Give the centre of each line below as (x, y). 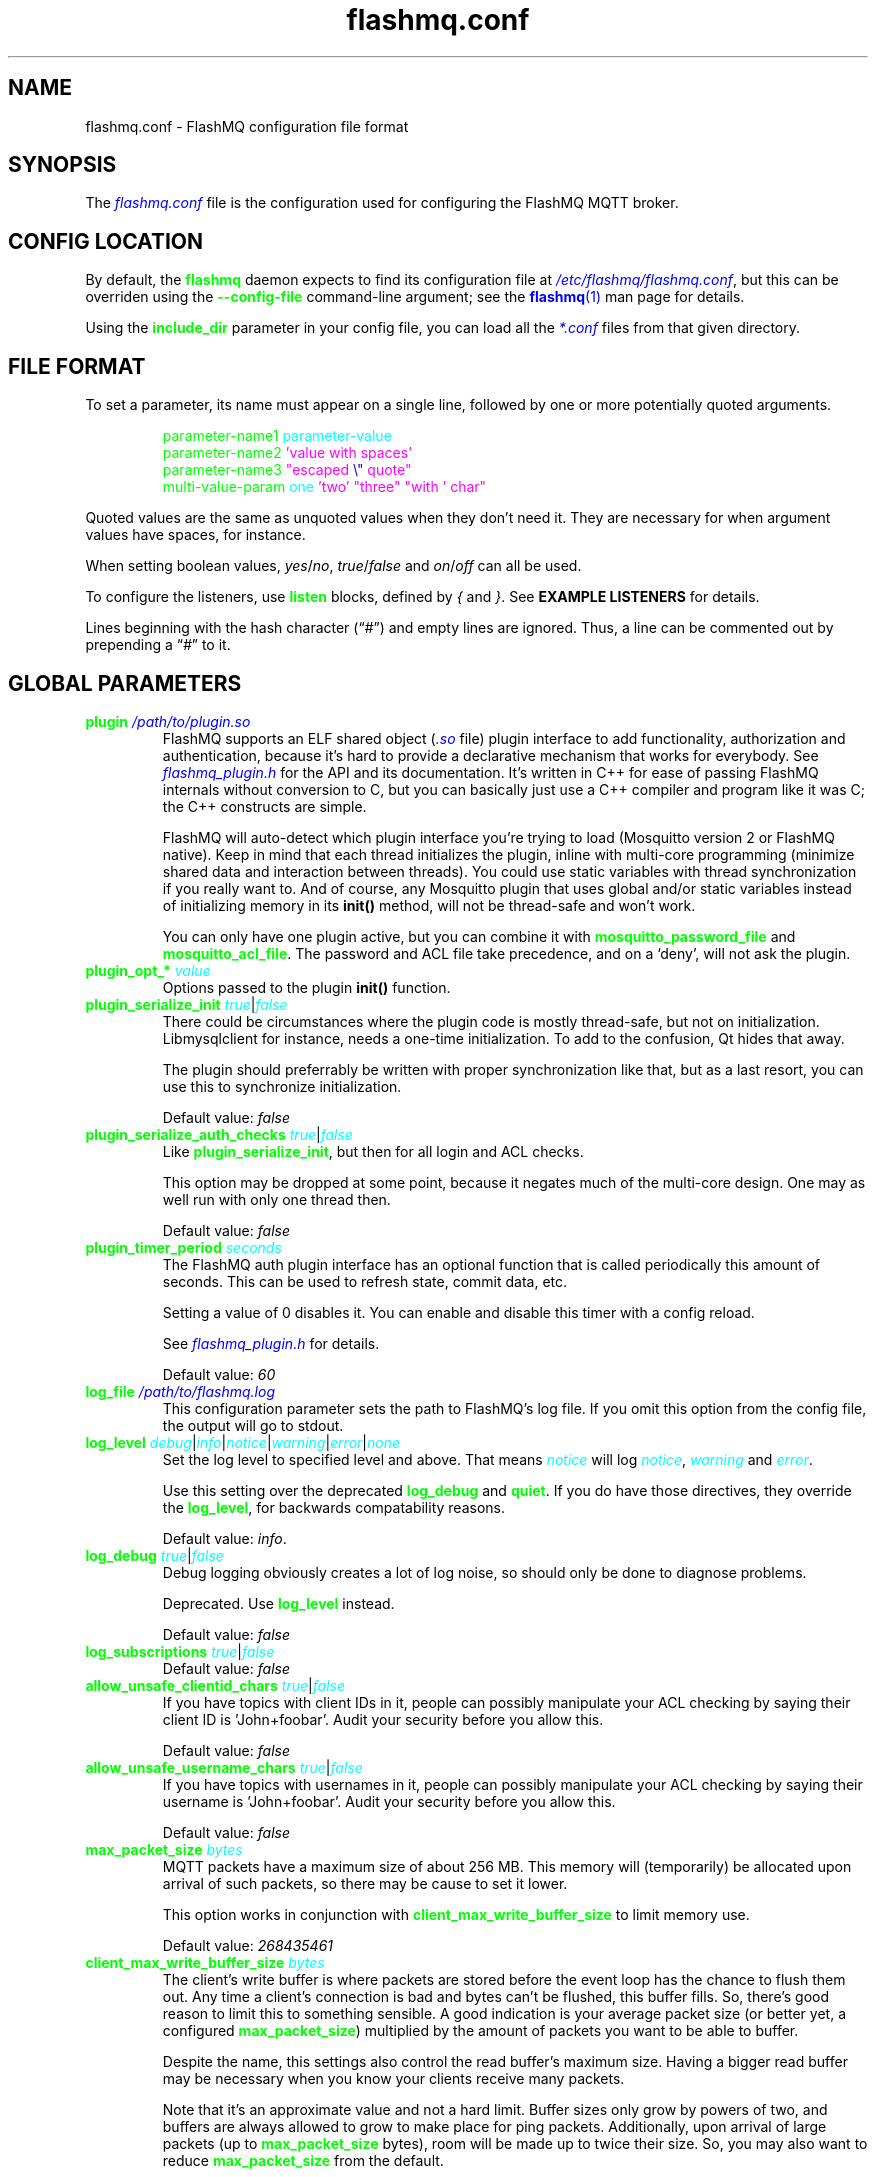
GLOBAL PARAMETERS (125, 683)
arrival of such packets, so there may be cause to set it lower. (365, 1883)
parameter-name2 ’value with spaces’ (287, 453)
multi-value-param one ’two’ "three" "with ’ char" (324, 487)
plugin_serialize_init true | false (186, 1004)
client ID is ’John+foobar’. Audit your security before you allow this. (383, 1719)
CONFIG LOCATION (106, 241)
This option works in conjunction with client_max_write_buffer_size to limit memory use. (456, 1914)
